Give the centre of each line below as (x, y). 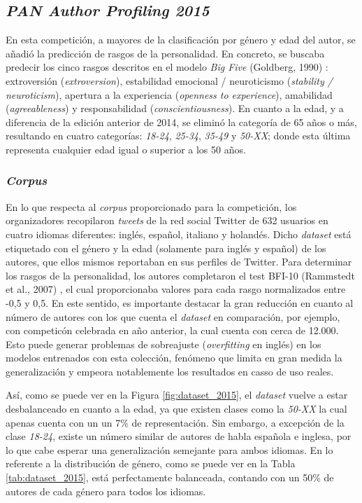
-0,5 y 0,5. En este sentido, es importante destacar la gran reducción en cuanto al (180, 302)
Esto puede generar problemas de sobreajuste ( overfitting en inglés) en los (164, 344)
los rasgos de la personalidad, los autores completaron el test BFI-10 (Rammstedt (180, 275)
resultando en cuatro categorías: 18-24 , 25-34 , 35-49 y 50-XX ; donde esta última (178, 136)
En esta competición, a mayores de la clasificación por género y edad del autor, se (181, 40)
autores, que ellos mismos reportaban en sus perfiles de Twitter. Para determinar (179, 262)
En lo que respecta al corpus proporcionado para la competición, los (151, 206)
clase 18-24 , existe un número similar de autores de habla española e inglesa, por (179, 436)
